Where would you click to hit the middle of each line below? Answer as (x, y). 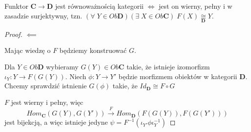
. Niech (76, 76)
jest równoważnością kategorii (99, 6)
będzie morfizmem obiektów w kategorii (178, 76)
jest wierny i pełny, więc (47, 102)
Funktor (16, 6)
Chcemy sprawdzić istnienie (46, 86)
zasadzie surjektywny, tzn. (43, 15)
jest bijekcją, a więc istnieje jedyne (56, 122)
